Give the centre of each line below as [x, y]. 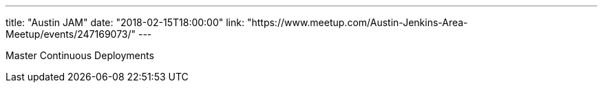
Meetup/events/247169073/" [71, 34]
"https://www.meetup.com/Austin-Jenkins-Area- [357, 22]
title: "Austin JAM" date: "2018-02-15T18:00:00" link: [125, 22]
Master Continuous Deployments [80, 55]
